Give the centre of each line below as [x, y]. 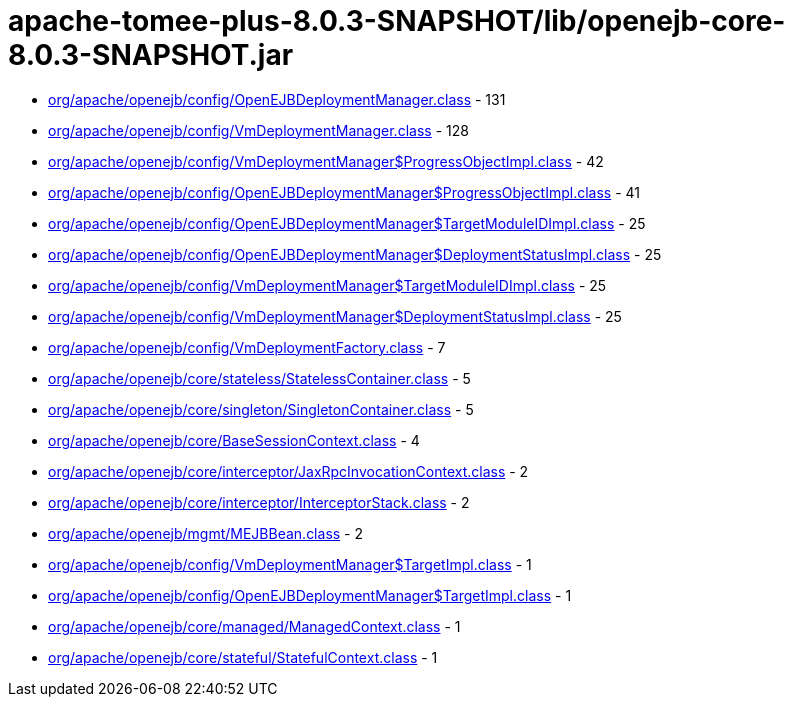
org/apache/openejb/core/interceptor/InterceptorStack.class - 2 [259, 502]
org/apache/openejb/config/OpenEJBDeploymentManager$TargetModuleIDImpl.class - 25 [347, 223]
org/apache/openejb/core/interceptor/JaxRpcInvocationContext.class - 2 [288, 471]
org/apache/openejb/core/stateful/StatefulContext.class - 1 [243, 657]
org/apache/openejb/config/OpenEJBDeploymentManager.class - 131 [277, 99]
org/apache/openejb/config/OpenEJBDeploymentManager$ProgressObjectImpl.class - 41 [344, 192]
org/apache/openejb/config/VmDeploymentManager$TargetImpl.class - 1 [290, 564]
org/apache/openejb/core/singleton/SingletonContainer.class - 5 [261, 409]
